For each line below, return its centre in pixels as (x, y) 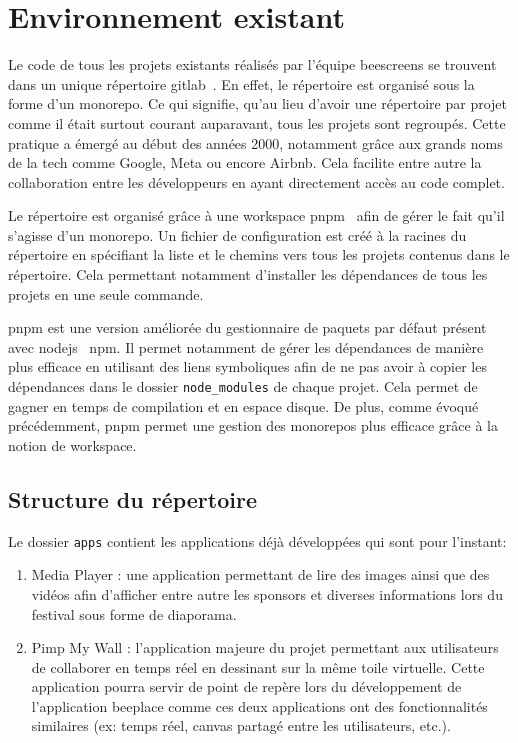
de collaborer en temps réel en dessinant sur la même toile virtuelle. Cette (258, 666)
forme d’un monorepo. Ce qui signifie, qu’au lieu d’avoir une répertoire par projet (258, 103)
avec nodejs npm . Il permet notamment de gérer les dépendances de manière (246, 346)
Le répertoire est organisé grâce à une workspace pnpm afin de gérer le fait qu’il (256, 215)
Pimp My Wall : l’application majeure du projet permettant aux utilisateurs (265, 647)
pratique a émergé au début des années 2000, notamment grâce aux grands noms (255, 142)
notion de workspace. (72, 444)
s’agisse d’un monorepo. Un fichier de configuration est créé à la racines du (237, 234)
